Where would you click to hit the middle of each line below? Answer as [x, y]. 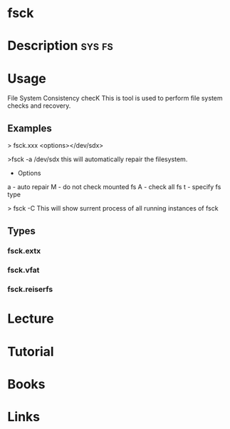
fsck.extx [24, 251]
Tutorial [31, 352]
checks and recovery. [39, 106]
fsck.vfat [23, 271]
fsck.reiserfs [30, 289]
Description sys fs [61, 46]
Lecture [31, 319]
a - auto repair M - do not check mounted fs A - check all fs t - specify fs [114, 187]
